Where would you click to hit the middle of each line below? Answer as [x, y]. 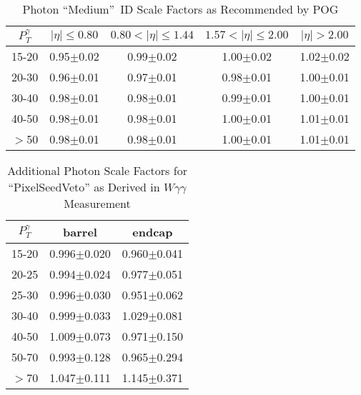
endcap [153, 231]
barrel [80, 231]
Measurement [97, 203]
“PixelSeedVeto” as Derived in [84, 186]
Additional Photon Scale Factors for [97, 170]
